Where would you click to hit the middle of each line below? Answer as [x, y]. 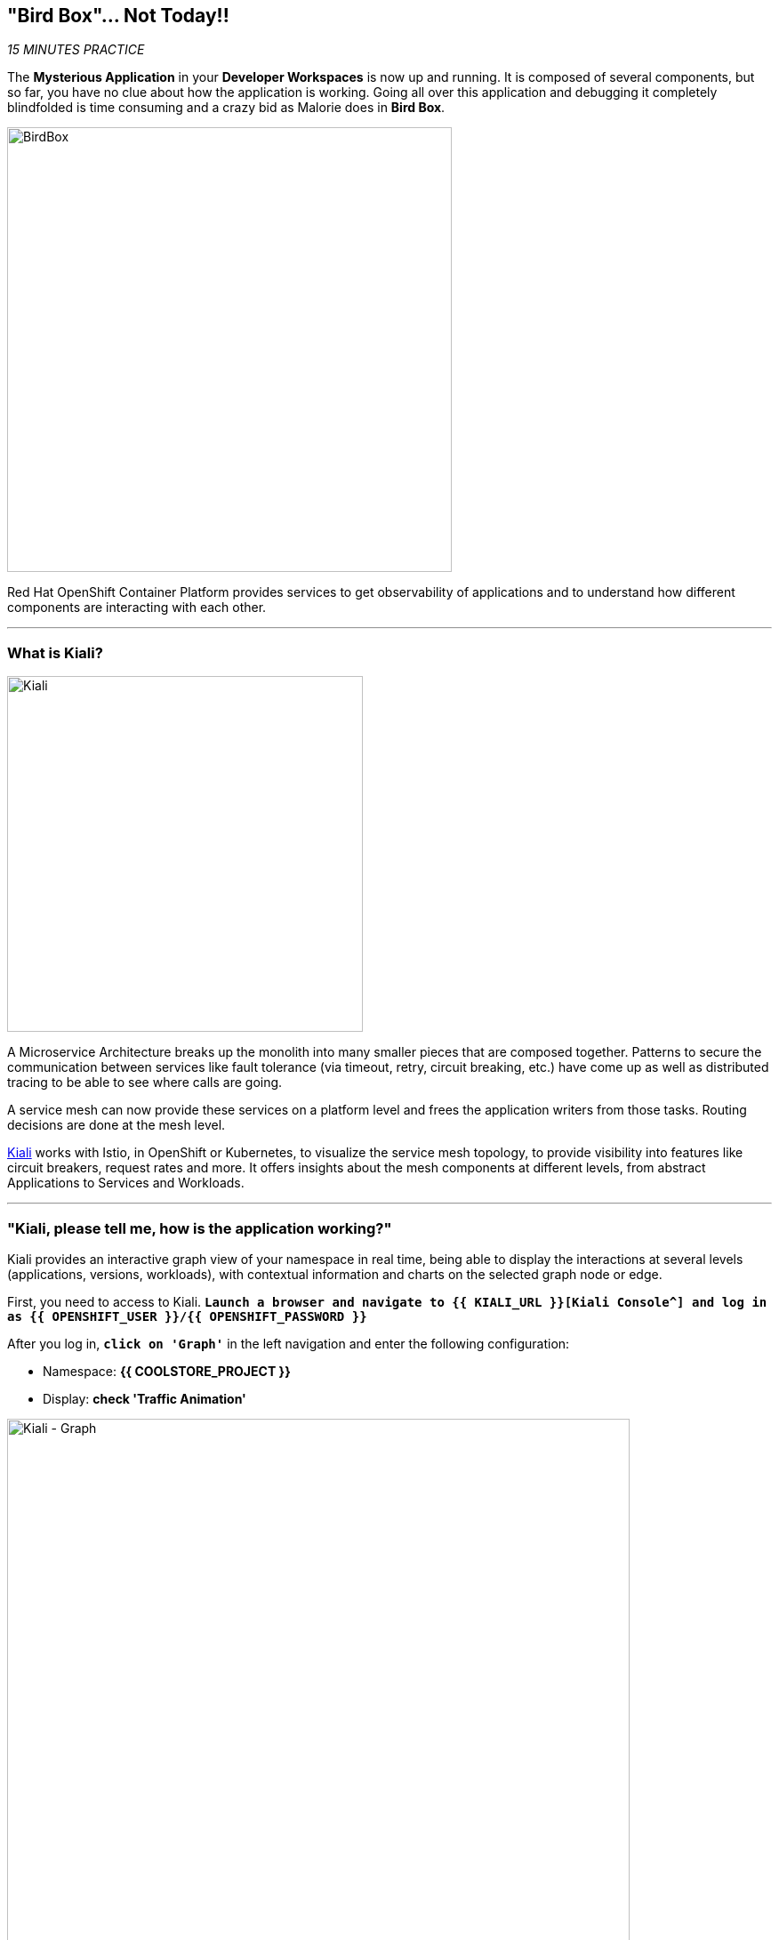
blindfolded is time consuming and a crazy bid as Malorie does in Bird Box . [226, 108]
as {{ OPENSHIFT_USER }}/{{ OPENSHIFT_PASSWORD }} [187, 1316]
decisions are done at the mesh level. [116, 1125]
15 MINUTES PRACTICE [76, 50]
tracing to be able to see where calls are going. [145, 1083]
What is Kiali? [55, 652]
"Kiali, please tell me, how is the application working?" [200, 1228]
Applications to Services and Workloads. [126, 1183]
